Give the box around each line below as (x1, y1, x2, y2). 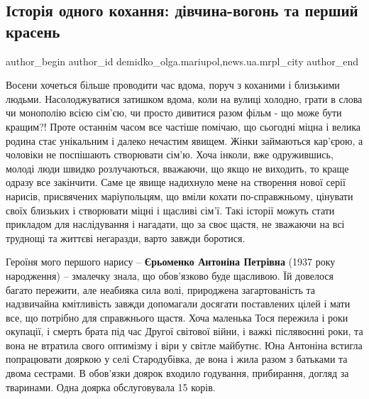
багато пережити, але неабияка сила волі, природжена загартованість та (6, 282, 316, 297)
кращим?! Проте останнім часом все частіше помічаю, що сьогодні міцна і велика (6, 119, 360, 133)
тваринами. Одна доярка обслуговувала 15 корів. (6, 379, 216, 394)
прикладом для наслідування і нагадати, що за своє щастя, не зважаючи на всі (6, 217, 345, 231)
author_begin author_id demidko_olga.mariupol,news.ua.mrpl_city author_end (6, 53, 358, 68)
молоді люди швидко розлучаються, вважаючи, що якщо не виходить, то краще (6, 160, 349, 175)
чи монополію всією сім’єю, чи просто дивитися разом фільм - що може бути (6, 105, 342, 120)
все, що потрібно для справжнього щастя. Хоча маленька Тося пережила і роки (6, 310, 348, 324)
